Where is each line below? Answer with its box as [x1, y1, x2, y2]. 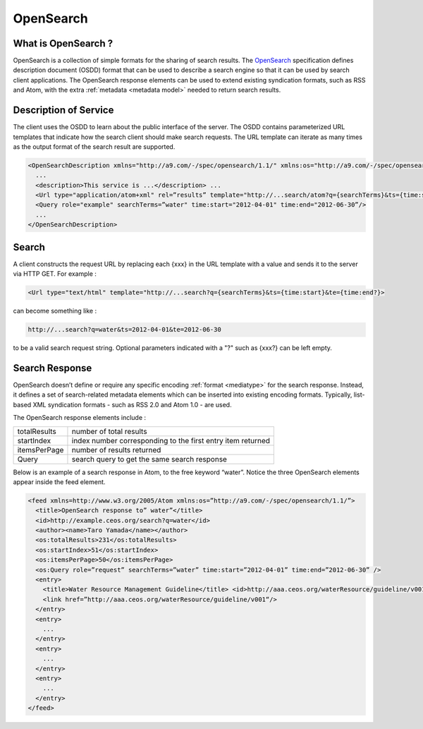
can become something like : [13, 307, 97, 315]
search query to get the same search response [71, 454, 227, 464]
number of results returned [71, 445, 161, 454]
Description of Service [13, 104, 114, 116]
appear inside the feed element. [13, 477, 106, 486]
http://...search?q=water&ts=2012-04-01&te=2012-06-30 [27, 325, 221, 334]
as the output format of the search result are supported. [13, 142, 176, 151]
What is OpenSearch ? [13, 37, 113, 49]
